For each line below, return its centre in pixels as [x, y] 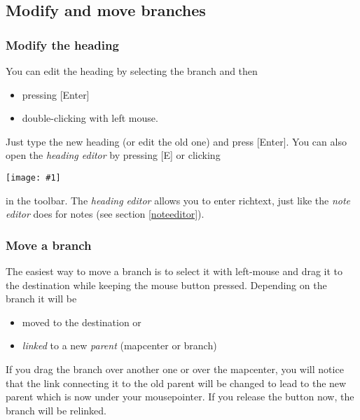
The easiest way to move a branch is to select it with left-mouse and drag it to [174, 271]
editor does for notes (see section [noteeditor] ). [105, 214]
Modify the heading [62, 44]
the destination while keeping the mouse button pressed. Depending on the [166, 285]
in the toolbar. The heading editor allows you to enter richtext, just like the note [178, 200]
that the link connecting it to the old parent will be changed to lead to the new [176, 383]
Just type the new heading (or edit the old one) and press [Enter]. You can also [176, 141]
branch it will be [41, 299]
